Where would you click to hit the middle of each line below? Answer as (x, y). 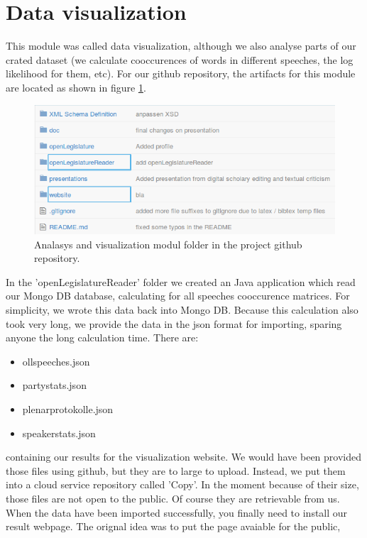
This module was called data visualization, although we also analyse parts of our (181, 46)
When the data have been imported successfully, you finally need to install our (177, 512)
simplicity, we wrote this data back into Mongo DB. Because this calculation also (182, 310)
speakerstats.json (59, 433)
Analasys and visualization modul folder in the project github (168, 244)
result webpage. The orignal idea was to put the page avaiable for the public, (173, 526)
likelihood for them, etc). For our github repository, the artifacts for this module (181, 73)
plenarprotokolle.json (68, 409)
